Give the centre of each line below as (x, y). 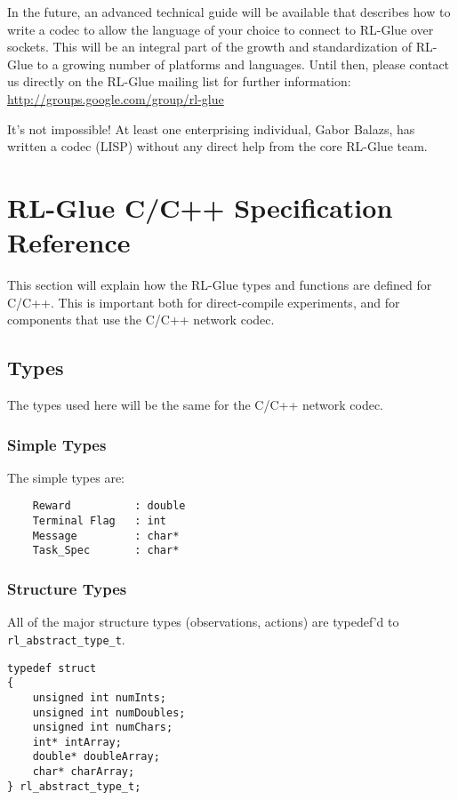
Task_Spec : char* (106, 551)
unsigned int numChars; (103, 728)
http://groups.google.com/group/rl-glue (116, 98)
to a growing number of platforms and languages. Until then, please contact (243, 64)
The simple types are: (66, 477)
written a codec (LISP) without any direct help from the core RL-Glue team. (217, 146)
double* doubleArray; (96, 757)
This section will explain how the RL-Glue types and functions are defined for (220, 285)
